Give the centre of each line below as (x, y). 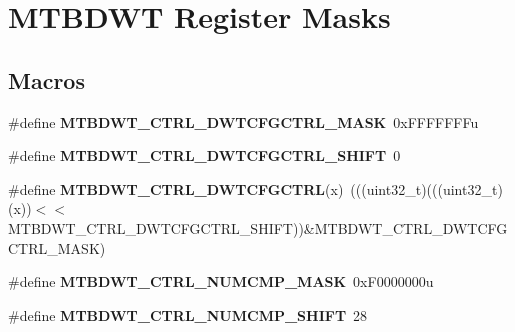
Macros (46, 79)
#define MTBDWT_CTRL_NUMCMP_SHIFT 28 (188, 314)
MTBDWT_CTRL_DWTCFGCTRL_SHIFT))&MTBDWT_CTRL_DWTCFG (258, 227)
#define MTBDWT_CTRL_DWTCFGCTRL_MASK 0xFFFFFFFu (243, 121)
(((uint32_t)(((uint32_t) (426, 188)
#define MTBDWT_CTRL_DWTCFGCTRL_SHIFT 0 (204, 155)
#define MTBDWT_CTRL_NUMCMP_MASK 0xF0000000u (221, 281)
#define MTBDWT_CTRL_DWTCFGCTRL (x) (176, 188)
